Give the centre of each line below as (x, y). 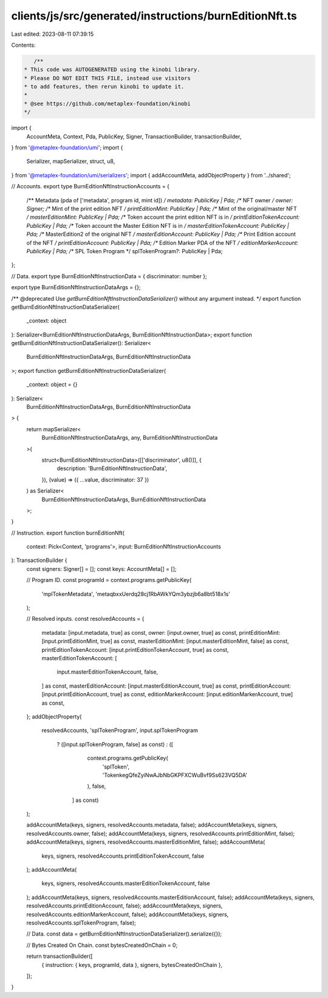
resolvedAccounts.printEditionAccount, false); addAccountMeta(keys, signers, (125, 906)
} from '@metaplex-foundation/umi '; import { (67, 148)
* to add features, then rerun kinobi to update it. (104, 87)
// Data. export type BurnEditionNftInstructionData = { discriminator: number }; (109, 276)
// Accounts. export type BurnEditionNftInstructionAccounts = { (91, 186)
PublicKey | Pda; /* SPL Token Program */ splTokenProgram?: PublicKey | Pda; (125, 251)
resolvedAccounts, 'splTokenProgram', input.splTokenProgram (120, 730)
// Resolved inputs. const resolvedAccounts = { (85, 619)
